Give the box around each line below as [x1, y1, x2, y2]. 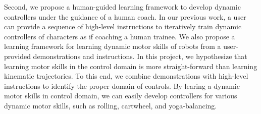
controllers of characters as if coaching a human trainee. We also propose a [4, 31, 235, 41]
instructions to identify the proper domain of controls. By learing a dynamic [4, 80, 240, 91]
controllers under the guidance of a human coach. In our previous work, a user [4, 11, 246, 22]
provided [4, 50, 31, 61]
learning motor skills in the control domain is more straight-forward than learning [4, 61, 257, 71]
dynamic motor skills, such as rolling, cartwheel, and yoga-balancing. [4, 100, 217, 110]
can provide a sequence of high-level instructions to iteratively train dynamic [4, 21, 242, 32]
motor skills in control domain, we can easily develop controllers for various [4, 90, 237, 101]
